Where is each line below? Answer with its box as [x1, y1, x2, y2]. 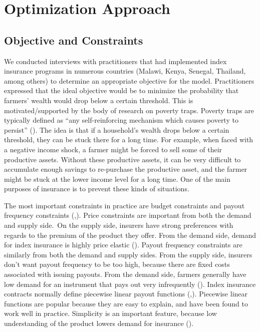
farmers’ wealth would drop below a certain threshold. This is [4, 95, 193, 105]
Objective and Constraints [4, 32, 143, 48]
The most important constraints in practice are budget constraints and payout [4, 200, 245, 210]
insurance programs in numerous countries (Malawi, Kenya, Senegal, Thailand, [4, 66, 246, 76]
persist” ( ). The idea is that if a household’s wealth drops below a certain [4, 124, 229, 135]
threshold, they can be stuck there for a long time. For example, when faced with [4, 134, 253, 145]
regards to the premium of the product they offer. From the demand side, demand [4, 229, 256, 240]
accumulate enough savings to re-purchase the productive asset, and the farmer [4, 164, 247, 174]
